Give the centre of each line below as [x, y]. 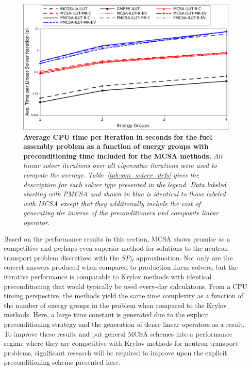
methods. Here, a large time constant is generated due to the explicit [106, 314]
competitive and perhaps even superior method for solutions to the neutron [116, 248]
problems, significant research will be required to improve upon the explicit [116, 352]
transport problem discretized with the [62, 257]
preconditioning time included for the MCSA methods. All [123, 155]
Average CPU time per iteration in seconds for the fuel [118, 137]
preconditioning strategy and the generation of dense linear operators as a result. [124, 324]
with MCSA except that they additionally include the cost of [112, 203]
